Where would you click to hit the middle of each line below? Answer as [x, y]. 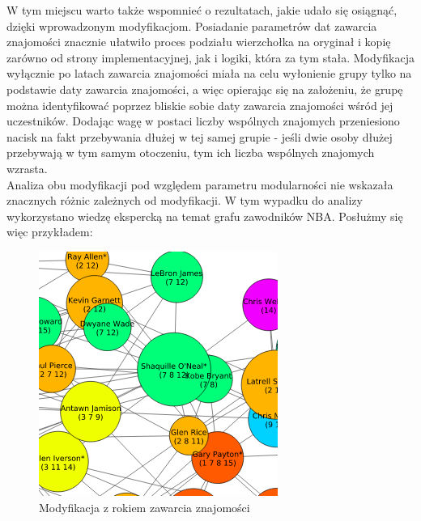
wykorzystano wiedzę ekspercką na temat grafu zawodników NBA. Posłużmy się [205, 216]
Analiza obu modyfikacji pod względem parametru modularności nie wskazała [200, 184]
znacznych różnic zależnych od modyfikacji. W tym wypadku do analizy [185, 200]
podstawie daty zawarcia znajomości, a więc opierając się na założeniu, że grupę [205, 89]
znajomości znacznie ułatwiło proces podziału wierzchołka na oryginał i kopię [199, 42]
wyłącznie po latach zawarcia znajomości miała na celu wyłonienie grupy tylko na [209, 73]
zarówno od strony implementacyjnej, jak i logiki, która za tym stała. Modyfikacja [210, 57]
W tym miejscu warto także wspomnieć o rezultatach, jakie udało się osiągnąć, [202, 10]
